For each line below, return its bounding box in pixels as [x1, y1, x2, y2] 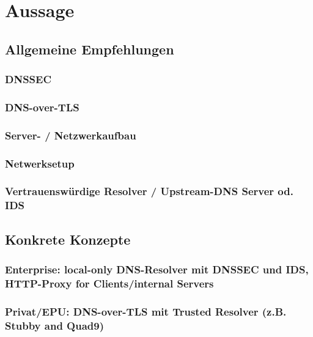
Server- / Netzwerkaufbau [5, 127, 136, 143]
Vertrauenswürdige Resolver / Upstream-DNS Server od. [5, 183, 293, 199]
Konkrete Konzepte [5, 229, 131, 248]
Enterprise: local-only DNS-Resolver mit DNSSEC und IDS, [5, 262, 309, 276]
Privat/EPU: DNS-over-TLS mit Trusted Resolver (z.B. [5, 303, 287, 319]
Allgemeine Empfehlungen [5, 39, 174, 58]
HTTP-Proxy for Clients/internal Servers [5, 275, 214, 291]
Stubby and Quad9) [5, 317, 105, 333]
